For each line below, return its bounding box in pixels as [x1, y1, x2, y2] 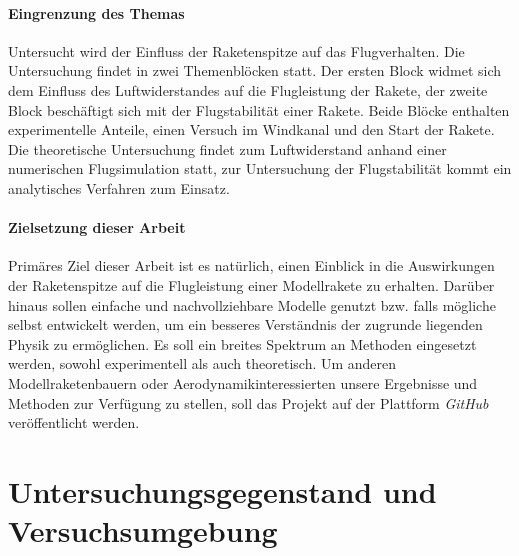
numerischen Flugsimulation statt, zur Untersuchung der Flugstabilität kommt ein [8, 158, 512, 179]
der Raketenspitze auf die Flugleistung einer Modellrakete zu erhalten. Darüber [8, 274, 495, 295]
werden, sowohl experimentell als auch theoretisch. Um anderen [8, 353, 397, 374]
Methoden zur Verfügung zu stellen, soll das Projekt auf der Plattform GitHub [8, 392, 489, 413]
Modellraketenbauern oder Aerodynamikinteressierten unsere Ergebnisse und [8, 372, 478, 393]
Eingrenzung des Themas [8, 2, 185, 23]
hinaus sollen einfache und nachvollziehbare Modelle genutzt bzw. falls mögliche [8, 294, 496, 315]
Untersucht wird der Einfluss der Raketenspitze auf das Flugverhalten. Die [8, 40, 465, 61]
